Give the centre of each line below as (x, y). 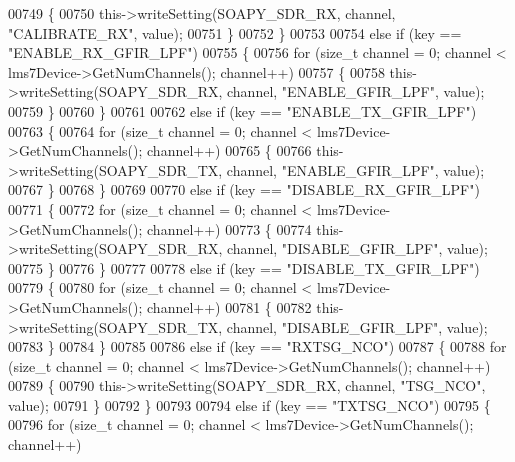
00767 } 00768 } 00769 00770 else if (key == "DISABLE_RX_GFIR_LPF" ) (244, 189)
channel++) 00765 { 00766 (229, 150)
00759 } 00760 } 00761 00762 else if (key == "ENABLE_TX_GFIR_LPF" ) (242, 110)
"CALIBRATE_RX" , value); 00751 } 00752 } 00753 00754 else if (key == (235, 32)
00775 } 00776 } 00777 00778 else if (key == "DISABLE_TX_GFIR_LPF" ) (244, 267)
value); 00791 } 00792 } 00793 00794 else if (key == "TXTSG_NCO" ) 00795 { (249, 404)
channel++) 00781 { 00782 (229, 306)
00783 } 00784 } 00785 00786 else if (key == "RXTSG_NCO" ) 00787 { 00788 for (257, 346)
